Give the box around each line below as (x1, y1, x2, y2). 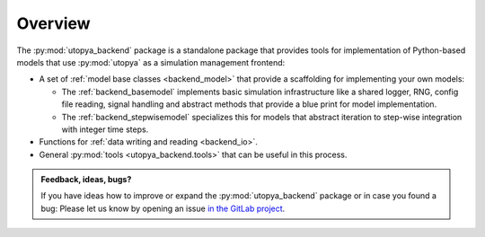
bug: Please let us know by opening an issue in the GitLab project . (40, 203, 286, 214)
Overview (16, 13, 91, 33)
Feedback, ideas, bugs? (40, 174, 132, 185)
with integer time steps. (61, 124, 149, 135)
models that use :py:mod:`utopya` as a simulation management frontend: (16, 57, 286, 67)
